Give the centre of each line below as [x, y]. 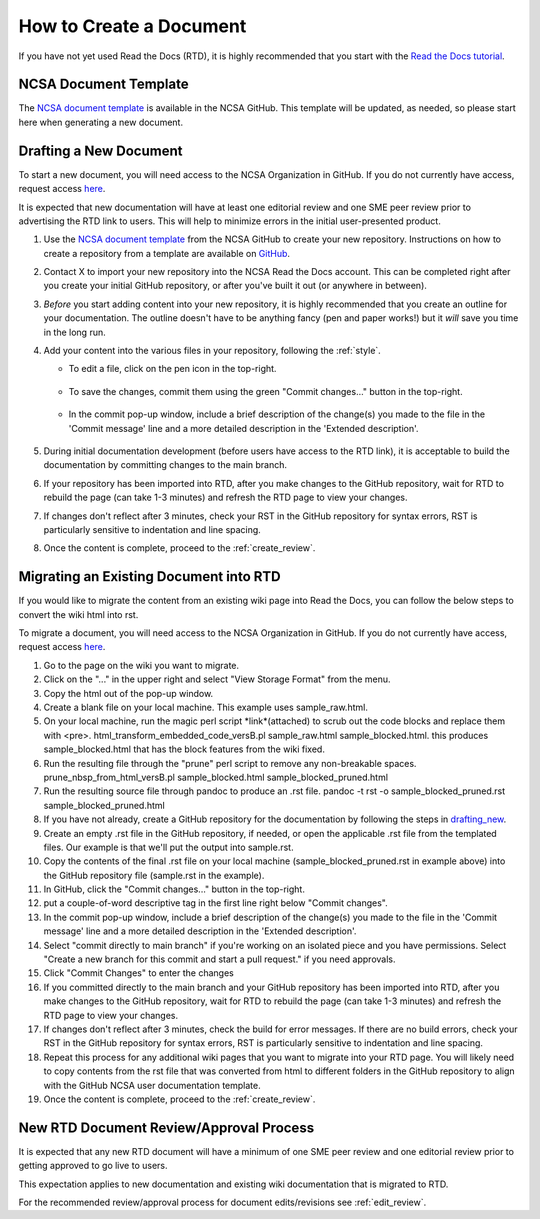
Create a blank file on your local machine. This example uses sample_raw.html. [206, 707]
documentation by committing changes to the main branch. [165, 465]
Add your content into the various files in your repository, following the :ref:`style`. [212, 351]
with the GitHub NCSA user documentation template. [152, 1085]
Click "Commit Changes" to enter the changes [138, 973]
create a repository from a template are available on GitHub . [166, 253]
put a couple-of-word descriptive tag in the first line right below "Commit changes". [216, 903]
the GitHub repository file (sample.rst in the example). [154, 875]
